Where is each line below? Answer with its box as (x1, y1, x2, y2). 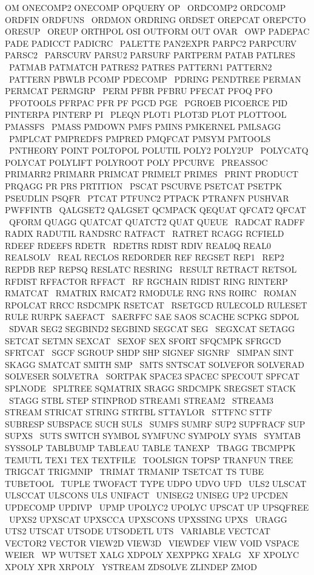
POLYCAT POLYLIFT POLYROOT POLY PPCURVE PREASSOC (5, 155, 268, 168)
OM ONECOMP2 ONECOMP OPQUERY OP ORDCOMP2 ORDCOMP (5, 1, 286, 13)
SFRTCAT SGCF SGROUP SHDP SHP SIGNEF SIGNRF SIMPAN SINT (5, 346, 294, 359)
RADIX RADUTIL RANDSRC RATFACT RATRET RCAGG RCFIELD (5, 227, 284, 240)
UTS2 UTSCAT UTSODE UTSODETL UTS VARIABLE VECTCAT (5, 525, 270, 537)
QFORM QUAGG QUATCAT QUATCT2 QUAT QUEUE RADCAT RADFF (8, 215, 305, 228)
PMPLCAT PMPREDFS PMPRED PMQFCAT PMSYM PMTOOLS (8, 132, 271, 145)
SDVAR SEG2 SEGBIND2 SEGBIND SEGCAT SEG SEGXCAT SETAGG (8, 322, 295, 335)
